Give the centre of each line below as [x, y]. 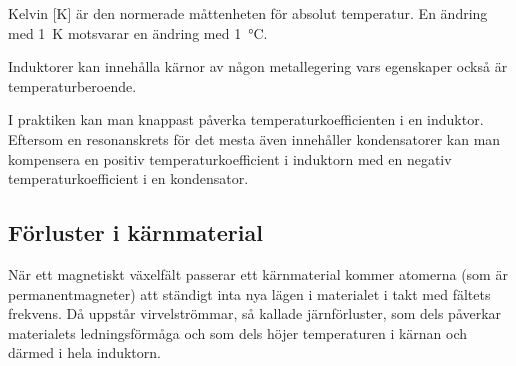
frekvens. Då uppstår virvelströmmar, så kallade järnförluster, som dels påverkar [255, 313]
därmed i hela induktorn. [84, 352]
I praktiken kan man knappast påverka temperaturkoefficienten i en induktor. [246, 119]
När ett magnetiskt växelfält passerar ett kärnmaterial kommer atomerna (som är [258, 273]
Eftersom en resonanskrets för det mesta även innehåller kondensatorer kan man [254, 138]
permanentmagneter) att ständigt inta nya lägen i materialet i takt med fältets [249, 293]
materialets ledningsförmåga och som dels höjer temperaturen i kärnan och [238, 332]
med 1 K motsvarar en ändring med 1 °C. [138, 32]
